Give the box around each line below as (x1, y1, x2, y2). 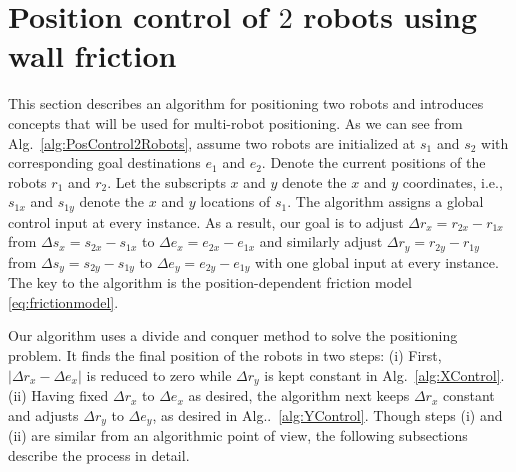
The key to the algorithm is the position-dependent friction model (8, 272, 412, 293)
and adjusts (8, 404, 79, 425)
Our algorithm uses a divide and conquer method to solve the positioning (8, 325, 458, 346)
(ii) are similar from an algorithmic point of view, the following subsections (8, 425, 468, 446)
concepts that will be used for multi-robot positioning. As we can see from (8, 112, 463, 133)
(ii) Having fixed (8, 385, 109, 406)
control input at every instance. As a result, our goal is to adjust (8, 211, 404, 232)
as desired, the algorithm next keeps (188, 385, 410, 406)
